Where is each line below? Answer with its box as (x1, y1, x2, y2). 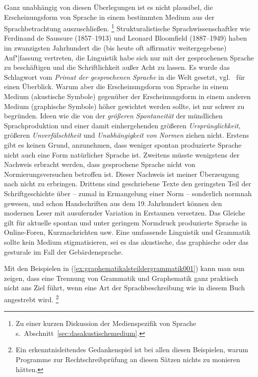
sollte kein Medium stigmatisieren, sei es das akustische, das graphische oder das (4, 236, 249, 247)
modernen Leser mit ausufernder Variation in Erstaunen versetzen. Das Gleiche (4, 208, 245, 218)
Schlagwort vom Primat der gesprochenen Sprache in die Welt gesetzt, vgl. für (4, 71, 245, 82)
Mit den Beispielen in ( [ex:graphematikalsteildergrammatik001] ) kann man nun (4, 263, 245, 273)
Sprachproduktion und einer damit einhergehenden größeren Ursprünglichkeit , (4, 120, 241, 130)
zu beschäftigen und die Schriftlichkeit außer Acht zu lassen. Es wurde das (4, 62, 230, 72)
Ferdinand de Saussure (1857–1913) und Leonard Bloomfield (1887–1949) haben (4, 33, 247, 43)
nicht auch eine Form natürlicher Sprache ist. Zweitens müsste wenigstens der (4, 149, 240, 160)
